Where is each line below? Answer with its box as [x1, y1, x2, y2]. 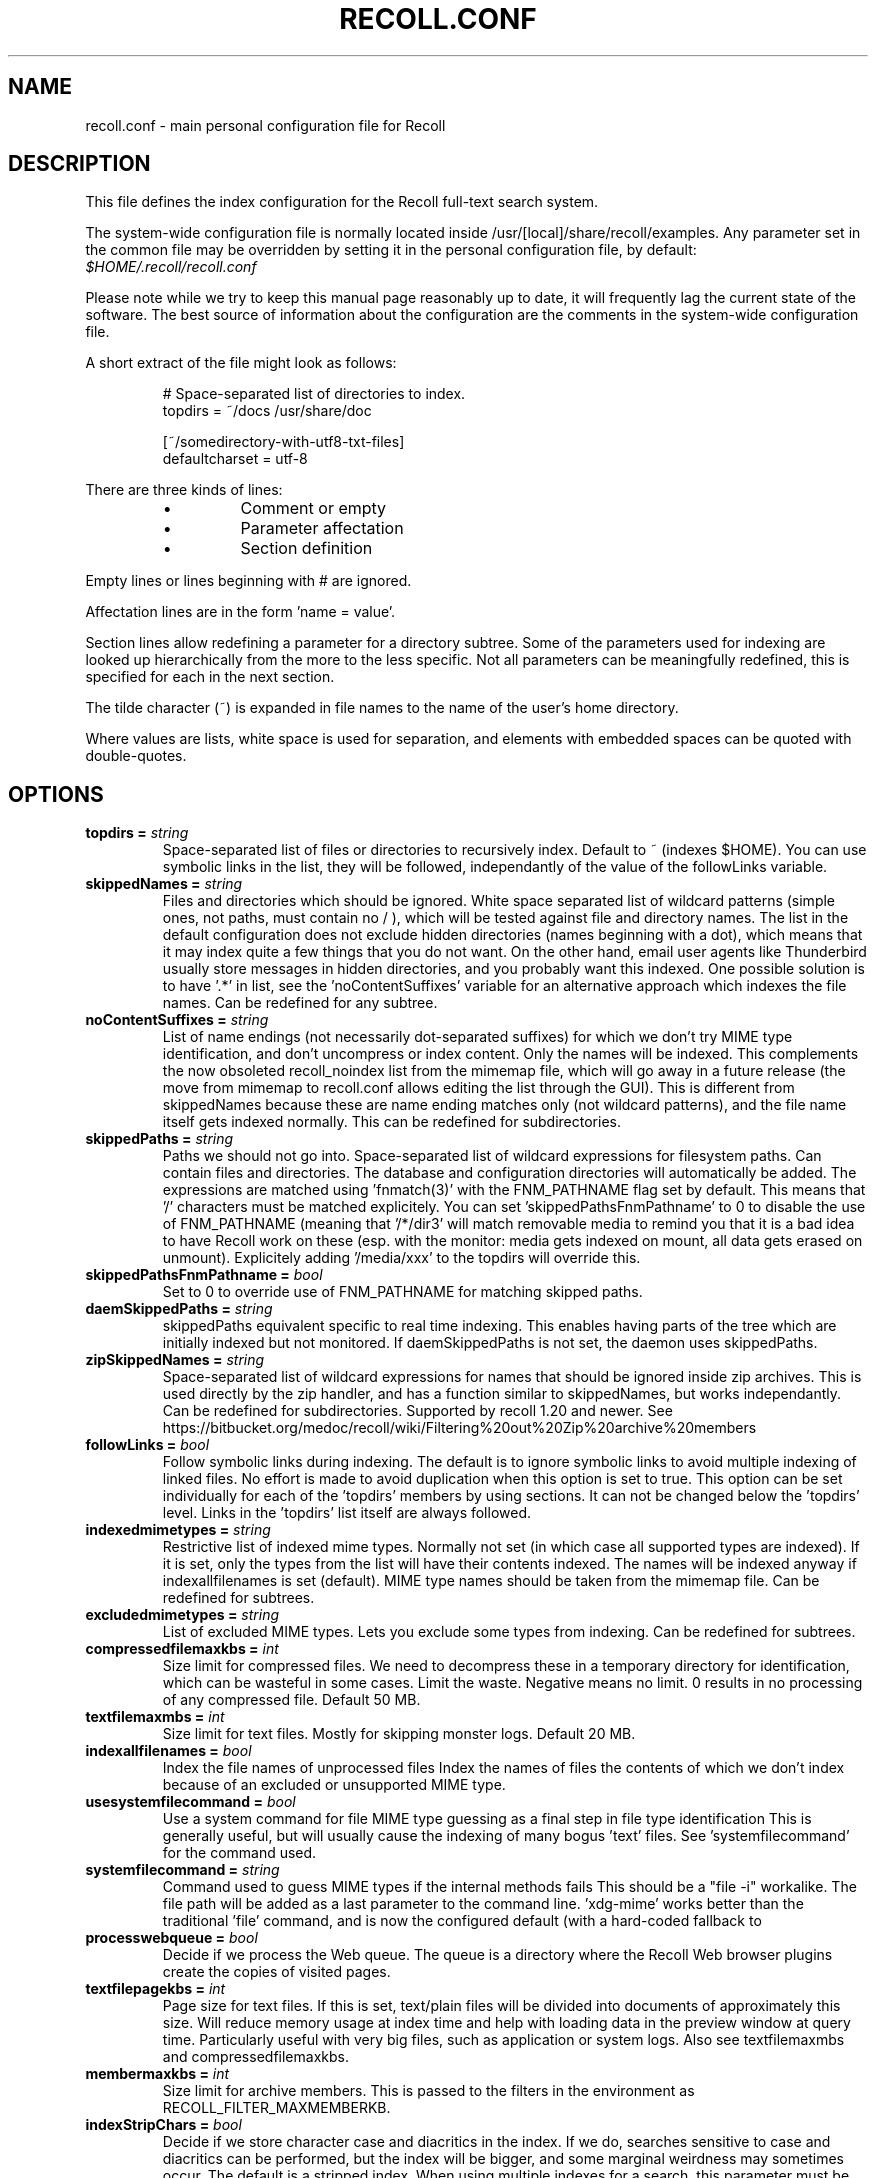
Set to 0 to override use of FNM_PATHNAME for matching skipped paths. [162, 1283, 643, 1301]
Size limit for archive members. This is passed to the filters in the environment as [162, 2082, 695, 2100]
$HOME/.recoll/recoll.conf [85, 258, 257, 276]
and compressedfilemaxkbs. [162, 2048, 349, 2066]
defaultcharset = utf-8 [162, 450, 308, 468]
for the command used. [162, 1844, 317, 1862]
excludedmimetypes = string [85, 1606, 279, 1624]
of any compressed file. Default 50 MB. [162, 1691, 421, 1709]
